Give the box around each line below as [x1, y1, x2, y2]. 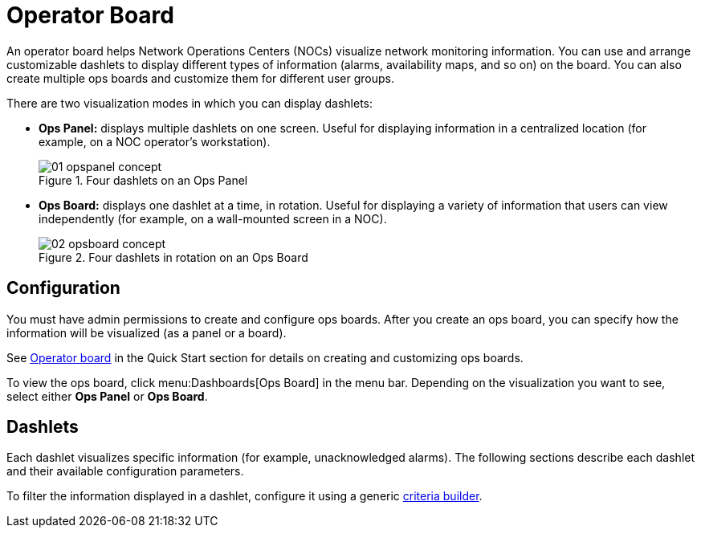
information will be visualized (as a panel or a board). [6, 325, 287, 340]
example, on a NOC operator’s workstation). [39, 134, 271, 149]
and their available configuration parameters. [6, 464, 244, 479]
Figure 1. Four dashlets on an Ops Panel [39, 173, 248, 187]
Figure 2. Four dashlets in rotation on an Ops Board [39, 250, 308, 264]
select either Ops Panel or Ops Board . [6, 389, 208, 403]
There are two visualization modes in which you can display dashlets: [6, 96, 373, 110]
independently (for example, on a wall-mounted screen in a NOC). [39, 211, 387, 226]
